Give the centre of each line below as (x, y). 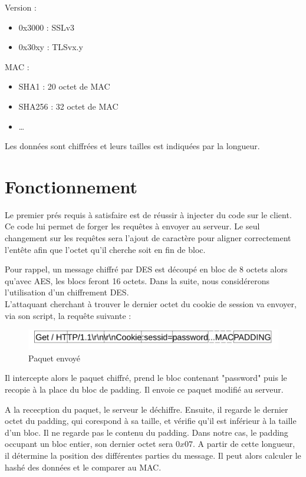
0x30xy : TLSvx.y (51, 47)
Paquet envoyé (55, 358)
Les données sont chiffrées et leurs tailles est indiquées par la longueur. (132, 146)
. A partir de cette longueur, (244, 444)
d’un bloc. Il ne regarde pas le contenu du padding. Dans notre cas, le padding (147, 432)
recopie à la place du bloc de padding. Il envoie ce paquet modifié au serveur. (144, 389)
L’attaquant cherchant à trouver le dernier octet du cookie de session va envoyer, (151, 304)
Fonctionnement (71, 186)
